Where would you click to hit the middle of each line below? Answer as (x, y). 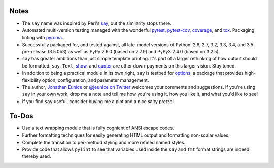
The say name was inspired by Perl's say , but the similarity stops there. (97, 23)
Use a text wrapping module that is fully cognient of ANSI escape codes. (98, 128)
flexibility (31, 80)
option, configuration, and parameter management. (95, 80)
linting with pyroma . (43, 38)
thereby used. (37, 156)
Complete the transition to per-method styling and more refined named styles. (104, 142)
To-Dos (21, 116)
